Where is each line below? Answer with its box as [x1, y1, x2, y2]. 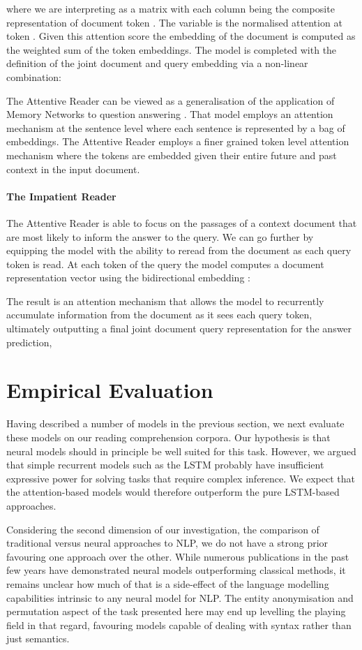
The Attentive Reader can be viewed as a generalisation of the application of [6, 93, 335, 108]
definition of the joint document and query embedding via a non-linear [6, 56, 308, 71]
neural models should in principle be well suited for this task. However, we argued [6, 443, 356, 458]
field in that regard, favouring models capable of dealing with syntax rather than [6, 617, 352, 632]
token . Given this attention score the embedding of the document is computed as [6, 29, 356, 43]
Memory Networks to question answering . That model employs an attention [6, 107, 333, 121]
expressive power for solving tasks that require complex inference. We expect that [6, 471, 355, 485]
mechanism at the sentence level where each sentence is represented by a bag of [6, 120, 345, 135]
